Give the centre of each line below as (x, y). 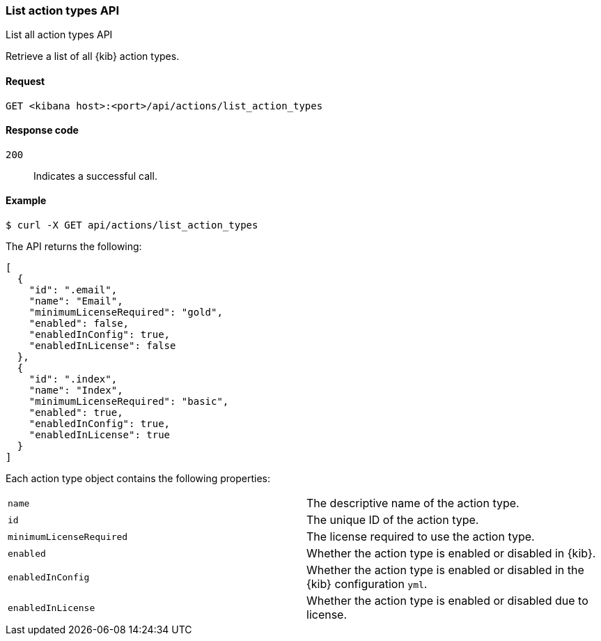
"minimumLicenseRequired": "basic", (129, 402)
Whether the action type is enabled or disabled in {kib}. (451, 554)
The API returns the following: (74, 247)
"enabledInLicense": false (102, 346)
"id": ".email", (73, 290)
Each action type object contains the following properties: (138, 479)
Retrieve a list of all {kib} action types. (93, 56)
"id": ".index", (73, 379)
